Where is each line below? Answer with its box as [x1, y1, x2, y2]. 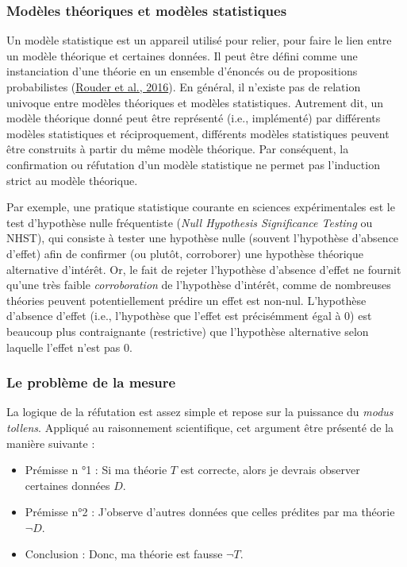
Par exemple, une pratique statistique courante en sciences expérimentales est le [6, 199, 395, 215]
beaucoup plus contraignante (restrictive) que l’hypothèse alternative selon [6, 322, 369, 339]
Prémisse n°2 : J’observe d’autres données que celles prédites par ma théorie [25, 503, 395, 520]
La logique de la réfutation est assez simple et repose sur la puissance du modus [6, 403, 394, 420]
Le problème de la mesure [6, 372, 176, 392]
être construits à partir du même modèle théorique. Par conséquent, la [6, 141, 349, 157]
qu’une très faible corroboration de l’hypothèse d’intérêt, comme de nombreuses [6, 276, 391, 293]
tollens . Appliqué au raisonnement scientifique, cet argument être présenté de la [6, 418, 394, 435]
